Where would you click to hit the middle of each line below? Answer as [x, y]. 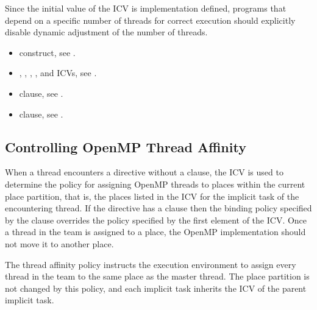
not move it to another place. [59, 243]
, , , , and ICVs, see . [58, 73]
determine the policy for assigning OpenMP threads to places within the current [155, 184]
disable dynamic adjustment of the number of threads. [106, 32]
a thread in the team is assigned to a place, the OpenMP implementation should [155, 232]
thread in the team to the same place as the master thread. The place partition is [157, 276]
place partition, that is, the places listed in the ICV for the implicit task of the [152, 196]
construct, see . [47, 52]
